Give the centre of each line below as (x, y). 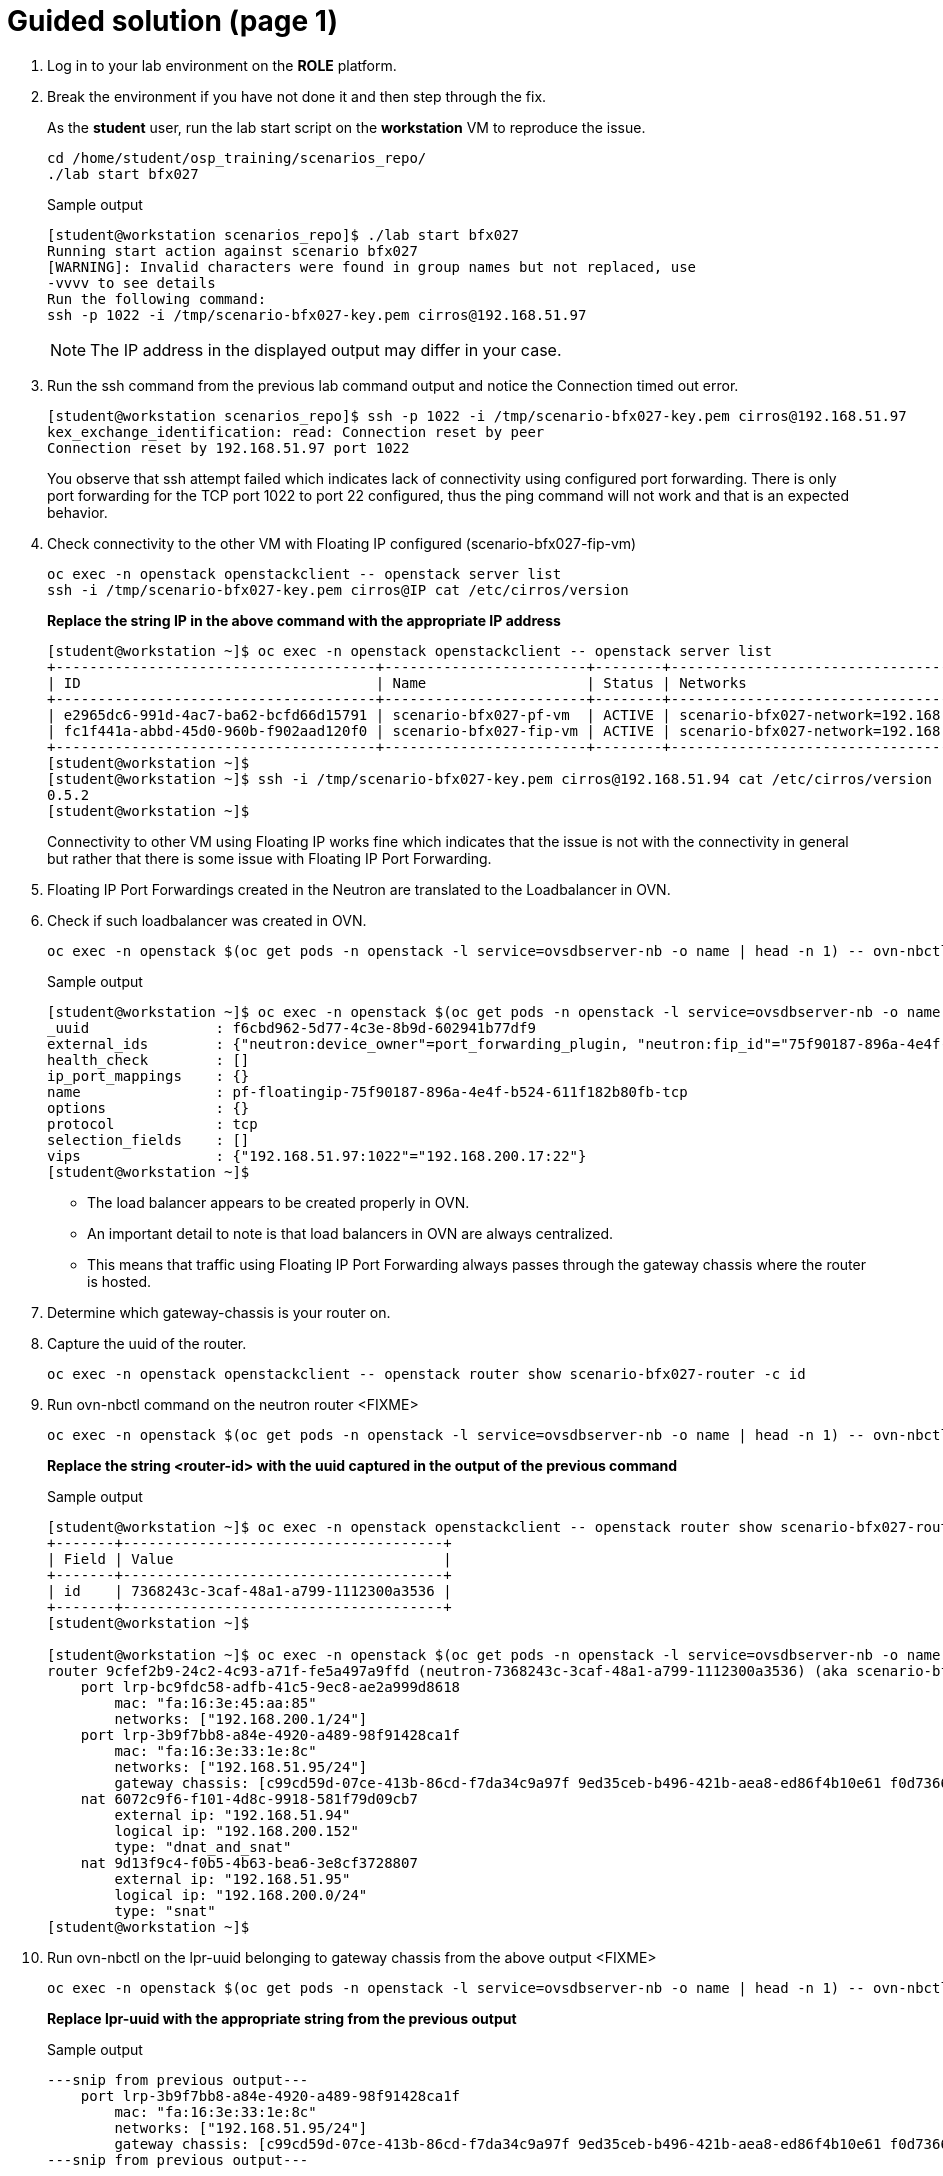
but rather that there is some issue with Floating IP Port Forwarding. (269, 858)
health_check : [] (148, 1059)
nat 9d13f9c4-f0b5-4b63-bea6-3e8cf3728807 (249, 1862)
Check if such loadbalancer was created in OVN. (207, 920)
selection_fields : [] (148, 1139)
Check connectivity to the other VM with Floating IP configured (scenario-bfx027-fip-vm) (342, 543)
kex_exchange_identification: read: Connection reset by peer (296, 431)
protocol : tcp (152, 1123)
